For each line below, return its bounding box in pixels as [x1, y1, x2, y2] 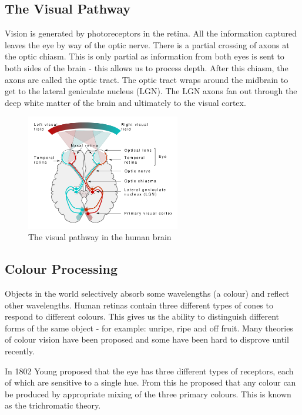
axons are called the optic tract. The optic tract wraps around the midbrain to [5, 73, 288, 85]
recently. [5, 345, 35, 357]
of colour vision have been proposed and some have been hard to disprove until [5, 333, 289, 346]
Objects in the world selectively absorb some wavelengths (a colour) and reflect [5, 287, 290, 300]
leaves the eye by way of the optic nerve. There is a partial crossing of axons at [5, 38, 290, 51]
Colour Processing [5, 260, 118, 278]
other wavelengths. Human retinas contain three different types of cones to [5, 298, 273, 311]
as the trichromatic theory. [5, 399, 101, 411]
